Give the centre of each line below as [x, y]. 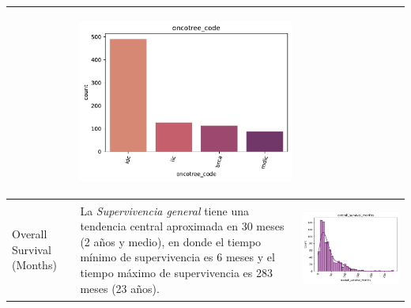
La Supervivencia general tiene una [164, 210]
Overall [30, 233]
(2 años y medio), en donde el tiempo [171, 241]
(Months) [34, 265]
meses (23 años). [120, 288]
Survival [32, 249]
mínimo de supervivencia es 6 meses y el [177, 257]
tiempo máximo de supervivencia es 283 [177, 272]
